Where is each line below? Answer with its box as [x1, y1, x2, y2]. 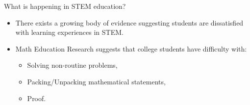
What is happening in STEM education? [4, 1, 126, 11]
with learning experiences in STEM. [15, 27, 124, 37]
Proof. [27, 93, 46, 103]
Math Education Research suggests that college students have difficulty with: [15, 43, 247, 53]
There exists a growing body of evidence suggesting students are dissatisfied [15, 17, 244, 27]
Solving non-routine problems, [27, 60, 118, 70]
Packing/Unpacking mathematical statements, [27, 76, 166, 86]
